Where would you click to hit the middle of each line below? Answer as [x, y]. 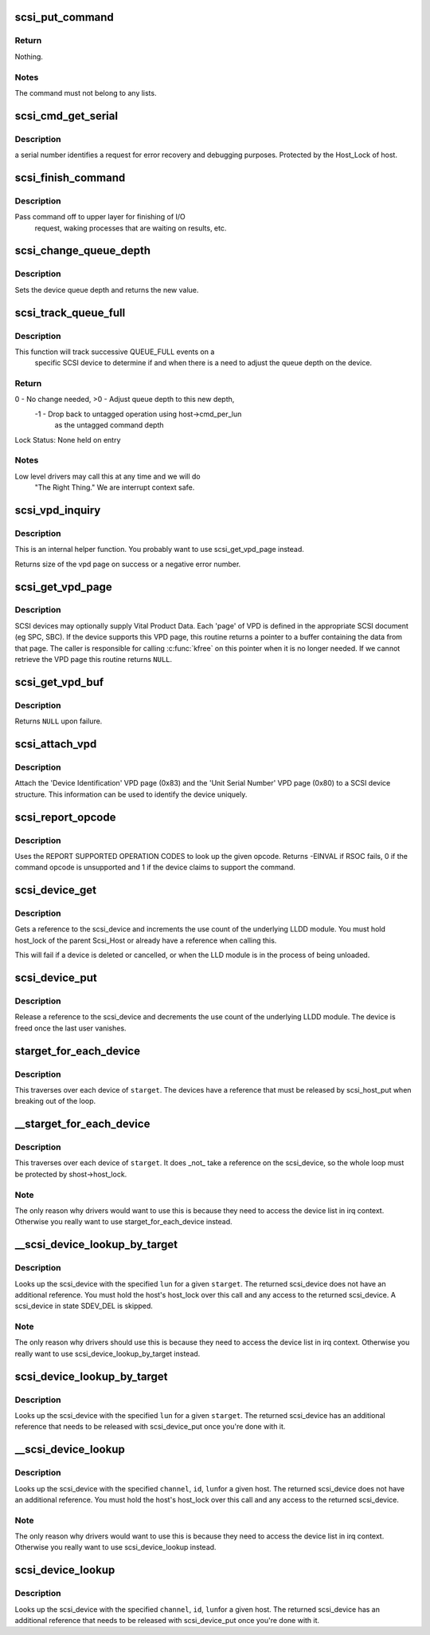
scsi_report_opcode [65, 817]
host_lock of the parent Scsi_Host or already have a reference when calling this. [146, 940]
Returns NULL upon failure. [59, 721]
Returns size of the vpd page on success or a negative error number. [128, 564]
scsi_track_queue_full [70, 312]
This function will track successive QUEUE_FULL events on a [115, 352]
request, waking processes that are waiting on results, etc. [131, 228]
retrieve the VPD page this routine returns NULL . [94, 660]
